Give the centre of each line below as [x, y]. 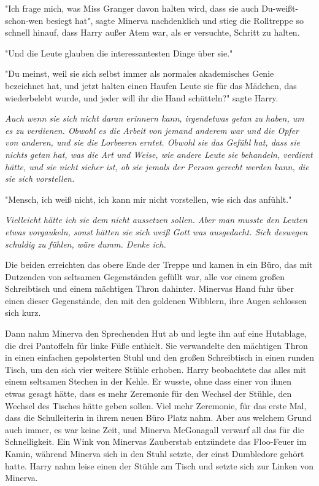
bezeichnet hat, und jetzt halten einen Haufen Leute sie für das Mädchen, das [151, 85]
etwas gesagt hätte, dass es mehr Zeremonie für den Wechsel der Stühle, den [148, 394]
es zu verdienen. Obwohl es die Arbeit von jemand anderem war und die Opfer [152, 130]
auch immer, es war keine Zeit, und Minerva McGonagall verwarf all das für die [155, 429]
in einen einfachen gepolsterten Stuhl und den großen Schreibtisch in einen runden [159, 357]
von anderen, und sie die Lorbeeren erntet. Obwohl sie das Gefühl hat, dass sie [152, 142]
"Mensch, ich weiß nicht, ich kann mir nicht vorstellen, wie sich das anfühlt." [148, 199]
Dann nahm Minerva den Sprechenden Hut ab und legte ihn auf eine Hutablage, [156, 333]
